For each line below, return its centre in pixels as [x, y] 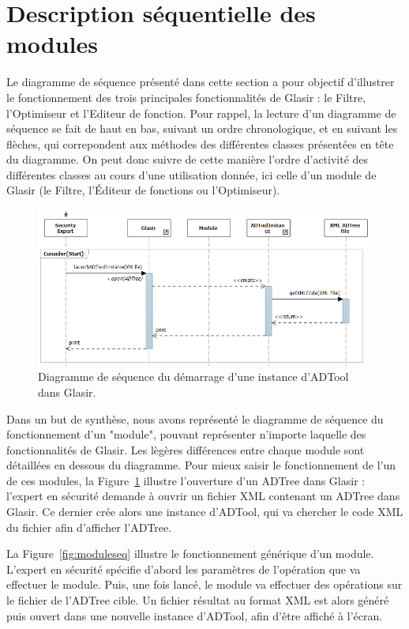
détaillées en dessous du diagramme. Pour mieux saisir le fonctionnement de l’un [201, 465]
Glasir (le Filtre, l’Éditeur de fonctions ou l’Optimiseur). [143, 190]
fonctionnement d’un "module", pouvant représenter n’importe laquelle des [186, 434]
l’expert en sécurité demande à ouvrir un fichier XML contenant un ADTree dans [203, 496]
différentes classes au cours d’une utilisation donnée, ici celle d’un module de [191, 174]
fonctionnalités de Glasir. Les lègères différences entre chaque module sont [186, 449]
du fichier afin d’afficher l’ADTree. [89, 527]
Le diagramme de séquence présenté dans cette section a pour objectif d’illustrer [201, 82]
